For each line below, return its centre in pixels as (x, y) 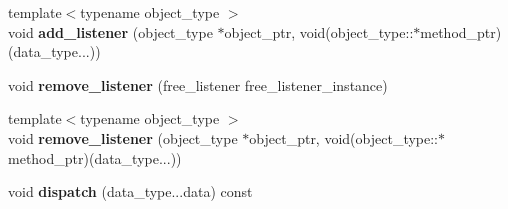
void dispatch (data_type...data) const (130, 191)
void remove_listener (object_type (123, 137)
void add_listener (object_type (110, 31)
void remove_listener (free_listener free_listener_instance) (198, 84)
